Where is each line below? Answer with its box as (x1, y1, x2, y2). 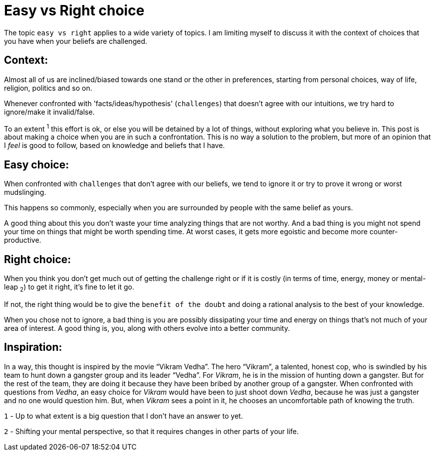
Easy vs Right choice (4, 2, 145, 19)
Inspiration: (4, 341, 62, 354)
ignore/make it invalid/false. (4, 107, 95, 116)
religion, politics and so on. (4, 83, 92, 92)
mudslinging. (4, 188, 46, 197)
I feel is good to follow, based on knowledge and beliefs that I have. (4, 141, 225, 150)
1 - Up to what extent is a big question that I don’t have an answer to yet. (4, 411, 243, 420)
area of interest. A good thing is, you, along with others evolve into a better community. (4, 323, 290, 332)
